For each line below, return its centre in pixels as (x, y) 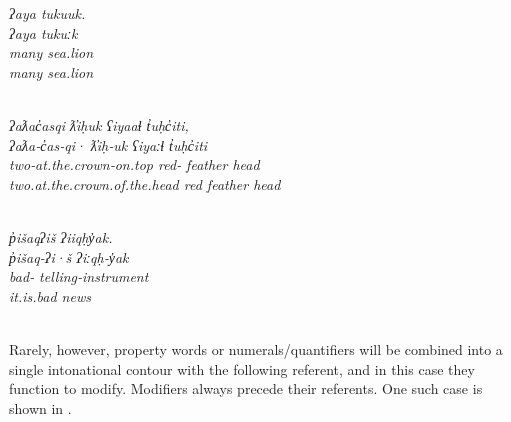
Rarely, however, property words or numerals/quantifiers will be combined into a (256, 348)
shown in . (40, 407)
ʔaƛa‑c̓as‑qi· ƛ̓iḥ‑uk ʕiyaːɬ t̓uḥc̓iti (108, 144)
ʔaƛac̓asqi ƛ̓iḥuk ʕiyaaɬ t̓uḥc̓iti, (99, 124)
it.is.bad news (50, 295)
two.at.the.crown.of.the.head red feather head (145, 183)
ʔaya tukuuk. (47, 13)
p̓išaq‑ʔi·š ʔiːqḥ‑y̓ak (69, 256)
